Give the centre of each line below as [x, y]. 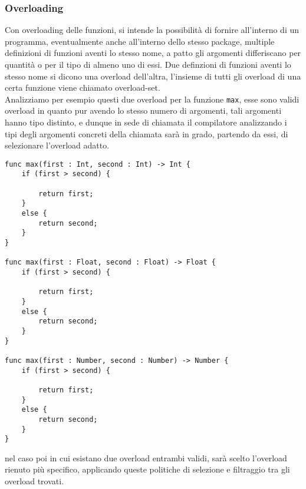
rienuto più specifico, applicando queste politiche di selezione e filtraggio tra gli [147, 469]
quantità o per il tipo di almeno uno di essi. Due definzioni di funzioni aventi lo [148, 64]
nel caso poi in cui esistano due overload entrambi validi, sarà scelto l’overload [146, 457]
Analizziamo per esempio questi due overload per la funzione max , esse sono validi [152, 99]
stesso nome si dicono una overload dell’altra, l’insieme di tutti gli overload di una [153, 76]
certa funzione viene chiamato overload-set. [83, 87]
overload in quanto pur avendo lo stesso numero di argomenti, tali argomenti [143, 110]
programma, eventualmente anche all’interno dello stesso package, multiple [140, 41]
